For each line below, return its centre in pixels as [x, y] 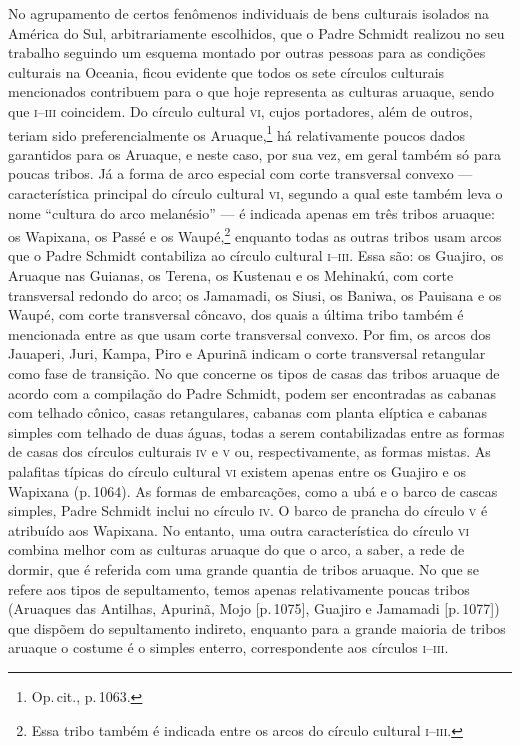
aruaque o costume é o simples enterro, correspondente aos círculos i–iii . [228, 647]
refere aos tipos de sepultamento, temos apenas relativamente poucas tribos [239, 588]
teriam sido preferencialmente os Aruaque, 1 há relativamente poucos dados [237, 133]
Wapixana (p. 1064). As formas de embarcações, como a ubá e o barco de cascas [253, 490]
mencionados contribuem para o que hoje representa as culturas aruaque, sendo [251, 91]
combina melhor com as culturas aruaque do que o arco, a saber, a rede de [236, 549]
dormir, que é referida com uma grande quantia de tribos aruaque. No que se [243, 568]
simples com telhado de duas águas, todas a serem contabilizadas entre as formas [256, 431]
